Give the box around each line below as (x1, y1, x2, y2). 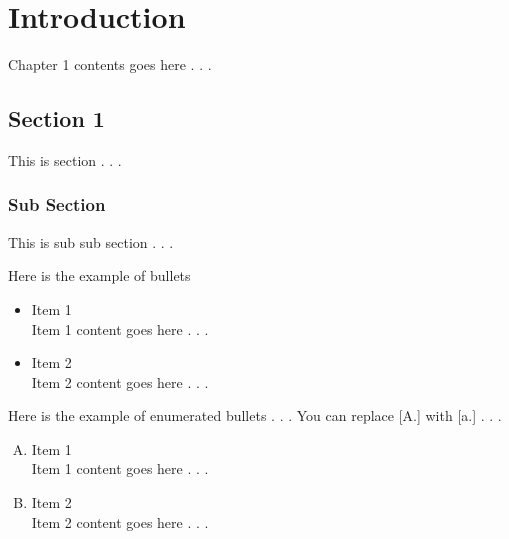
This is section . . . (8, 149, 122, 170)
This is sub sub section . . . (8, 231, 174, 252)
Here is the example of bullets (8, 265, 191, 286)
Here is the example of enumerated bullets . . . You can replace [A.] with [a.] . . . (8, 405, 502, 426)
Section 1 (8, 103, 105, 134)
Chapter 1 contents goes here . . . (8, 54, 212, 75)
